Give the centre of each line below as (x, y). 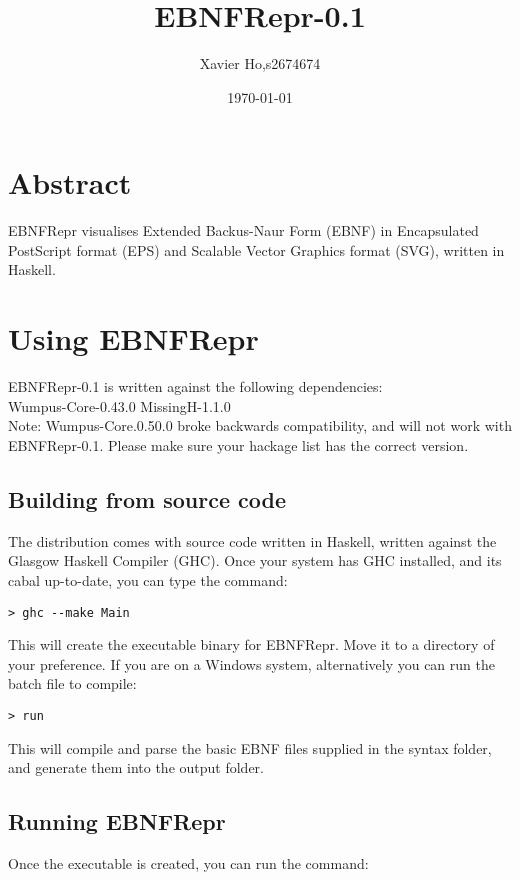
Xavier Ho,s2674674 (260, 63)
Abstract (70, 182)
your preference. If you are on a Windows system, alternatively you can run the (251, 663)
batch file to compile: (72, 683)
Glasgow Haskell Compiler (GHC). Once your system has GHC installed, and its (255, 560)
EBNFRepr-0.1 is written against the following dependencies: (195, 386)
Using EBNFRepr (133, 338)
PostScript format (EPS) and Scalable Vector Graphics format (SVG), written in (256, 249)
